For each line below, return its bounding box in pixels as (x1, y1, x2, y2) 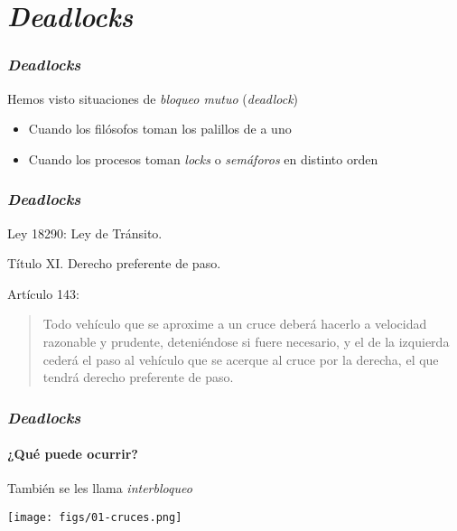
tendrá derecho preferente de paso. (42, 368, 234, 387)
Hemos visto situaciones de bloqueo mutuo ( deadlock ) (7, 88, 299, 107)
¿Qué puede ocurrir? (7, 444, 138, 463)
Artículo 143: (7, 284, 79, 303)
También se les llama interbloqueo (7, 479, 192, 498)
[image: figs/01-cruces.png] (7, 510, 182, 524)
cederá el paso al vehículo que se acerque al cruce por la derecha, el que (42, 349, 439, 368)
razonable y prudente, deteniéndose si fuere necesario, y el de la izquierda (42, 331, 450, 350)
